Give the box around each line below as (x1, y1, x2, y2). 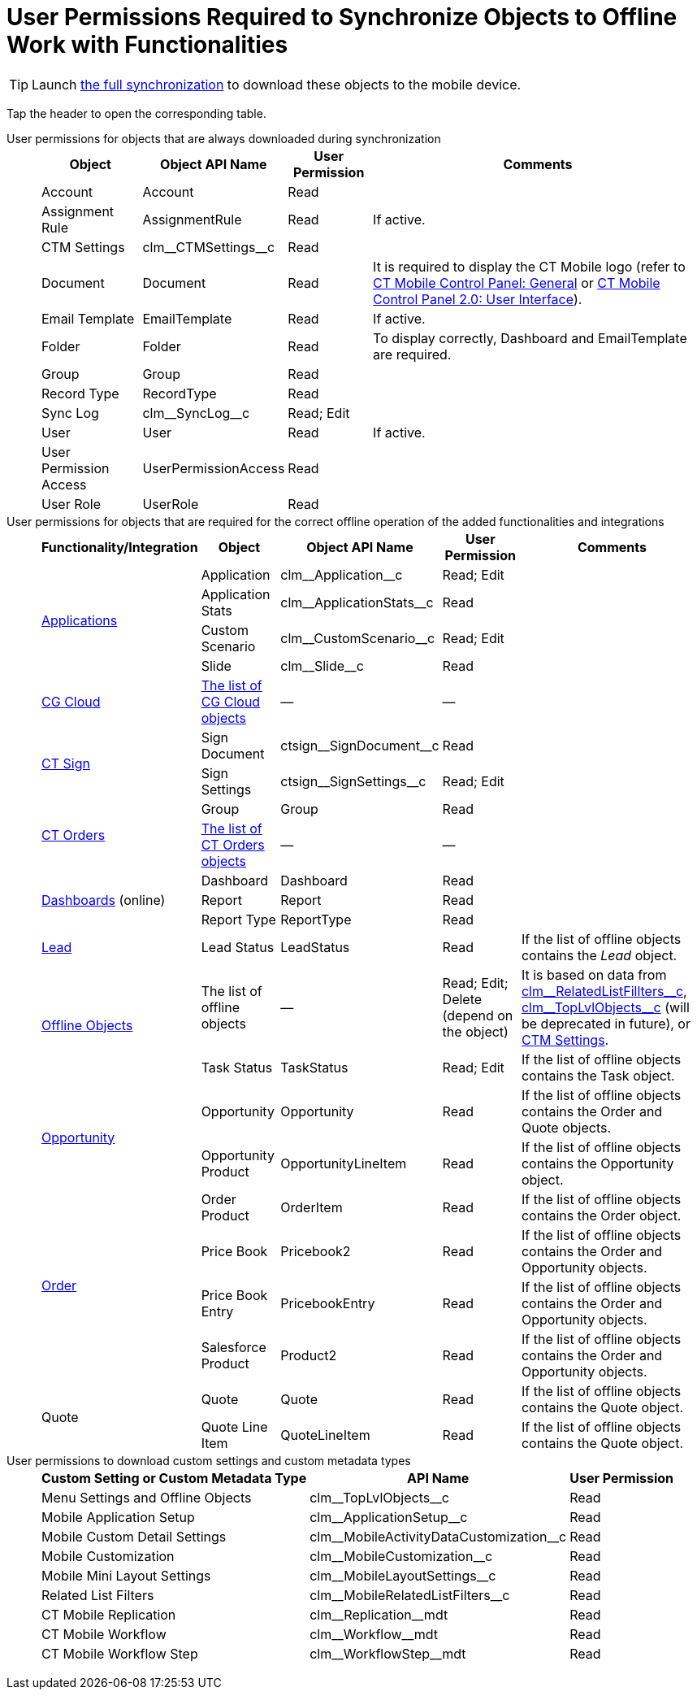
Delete (442, 990, 483, 1007)
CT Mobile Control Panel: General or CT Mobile (373, 274, 660, 291)
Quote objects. (521, 1119, 612, 1136)
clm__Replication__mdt (310, 1606, 448, 1623)
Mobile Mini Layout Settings (41, 1567, 211, 1584)
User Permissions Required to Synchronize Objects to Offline (6, 3, 678, 31)
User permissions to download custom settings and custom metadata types (6, 1453, 411, 1468)
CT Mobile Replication (41, 1606, 176, 1623)
